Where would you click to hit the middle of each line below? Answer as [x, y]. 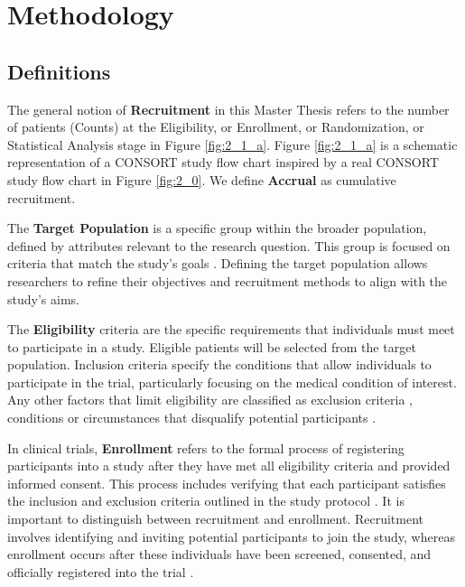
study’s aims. [43, 298]
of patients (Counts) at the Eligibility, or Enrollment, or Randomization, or [216, 127]
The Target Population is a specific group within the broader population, [217, 228]
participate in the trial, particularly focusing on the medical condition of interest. [232, 382]
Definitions [59, 71]
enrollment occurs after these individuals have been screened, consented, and [219, 554]
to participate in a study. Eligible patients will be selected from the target [212, 346]
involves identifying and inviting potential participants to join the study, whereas [231, 536]
